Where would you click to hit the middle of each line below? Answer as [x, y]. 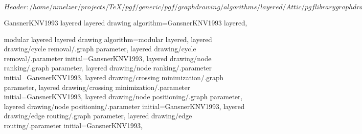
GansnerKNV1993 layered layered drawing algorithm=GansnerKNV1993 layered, [125, 22]
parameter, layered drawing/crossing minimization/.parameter [97, 87]
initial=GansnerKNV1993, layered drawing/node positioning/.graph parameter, [123, 97]
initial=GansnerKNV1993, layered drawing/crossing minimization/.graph [114, 77]
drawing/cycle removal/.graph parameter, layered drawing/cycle [100, 49]
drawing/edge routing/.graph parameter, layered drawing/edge [98, 116]
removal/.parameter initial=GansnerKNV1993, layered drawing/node [108, 58]
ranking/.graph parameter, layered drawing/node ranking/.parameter [108, 68]
